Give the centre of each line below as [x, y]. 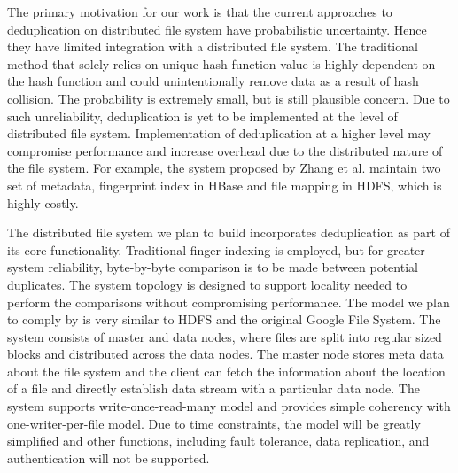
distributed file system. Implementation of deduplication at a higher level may [219, 133]
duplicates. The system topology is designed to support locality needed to [207, 284]
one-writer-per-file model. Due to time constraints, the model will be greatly [214, 423]
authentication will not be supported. [109, 457]
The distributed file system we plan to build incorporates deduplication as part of [229, 233]
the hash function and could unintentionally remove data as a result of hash [213, 81]
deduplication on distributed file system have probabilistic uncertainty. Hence [217, 29]
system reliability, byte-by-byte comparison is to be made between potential [213, 267]
